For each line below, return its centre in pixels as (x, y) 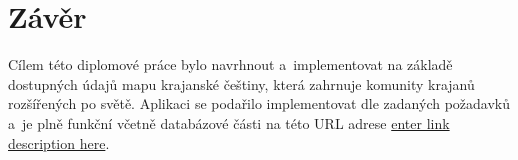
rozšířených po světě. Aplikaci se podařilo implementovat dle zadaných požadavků (259, 103)
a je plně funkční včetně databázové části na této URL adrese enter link (229, 122)
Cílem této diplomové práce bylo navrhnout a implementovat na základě (230, 64)
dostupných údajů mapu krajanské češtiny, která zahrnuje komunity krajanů (241, 83)
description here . (59, 142)
